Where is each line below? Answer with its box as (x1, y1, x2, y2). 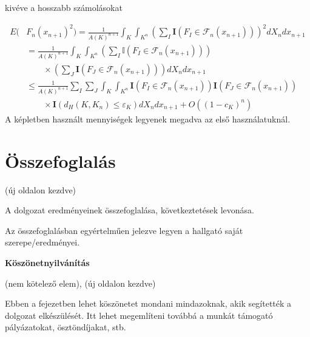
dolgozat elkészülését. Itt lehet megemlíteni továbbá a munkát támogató (5, 309, 273, 321)
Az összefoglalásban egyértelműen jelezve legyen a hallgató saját (5, 224, 243, 236)
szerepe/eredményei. (5, 236, 80, 249)
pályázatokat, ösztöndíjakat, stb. (5, 321, 126, 333)
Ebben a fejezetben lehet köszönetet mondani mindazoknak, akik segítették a (5, 297, 292, 310)
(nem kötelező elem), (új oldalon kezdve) (5, 276, 156, 289)
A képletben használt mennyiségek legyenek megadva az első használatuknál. (5, 112, 291, 125)
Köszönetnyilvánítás (5, 256, 90, 269)
